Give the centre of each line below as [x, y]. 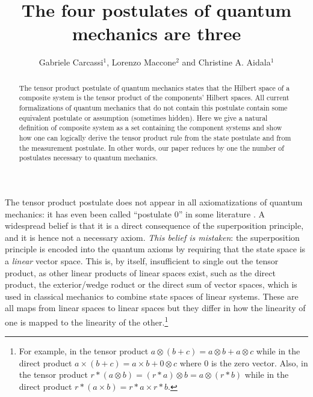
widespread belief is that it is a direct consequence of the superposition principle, [154, 226]
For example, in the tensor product [84, 351]
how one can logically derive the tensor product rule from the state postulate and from [155, 137]
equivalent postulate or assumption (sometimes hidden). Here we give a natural [143, 117]
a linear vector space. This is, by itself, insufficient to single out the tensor [142, 260]
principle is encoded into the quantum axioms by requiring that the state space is [155, 249]
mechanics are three [156, 33]
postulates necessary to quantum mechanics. [88, 158]
